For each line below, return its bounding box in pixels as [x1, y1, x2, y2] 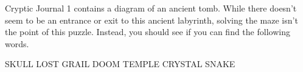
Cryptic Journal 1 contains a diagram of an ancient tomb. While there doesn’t [5, 2, 297, 14]
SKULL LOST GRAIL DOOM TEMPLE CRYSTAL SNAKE [5, 57, 235, 70]
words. [5, 37, 29, 50]
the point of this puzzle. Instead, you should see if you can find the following [5, 25, 290, 38]
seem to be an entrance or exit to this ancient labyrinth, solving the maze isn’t [5, 13, 298, 26]
